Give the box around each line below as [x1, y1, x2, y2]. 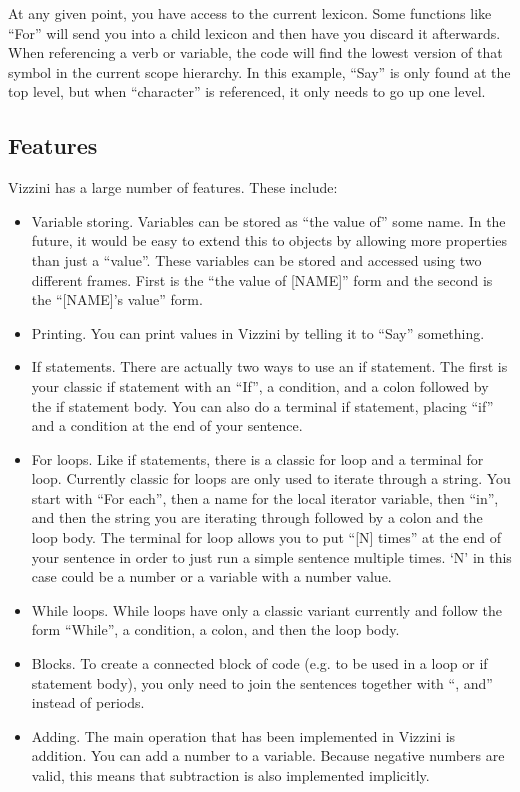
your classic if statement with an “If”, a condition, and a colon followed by [31, 375, 489, 396]
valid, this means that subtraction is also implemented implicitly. [31, 765, 430, 786]
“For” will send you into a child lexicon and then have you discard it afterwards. [8, 22, 501, 43]
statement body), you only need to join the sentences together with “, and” [31, 672, 493, 693]
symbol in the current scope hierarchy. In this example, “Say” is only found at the [8, 61, 511, 82]
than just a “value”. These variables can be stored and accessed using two [31, 249, 482, 270]
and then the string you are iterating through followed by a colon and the [31, 507, 483, 528]
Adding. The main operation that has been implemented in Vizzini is [31, 725, 456, 746]
